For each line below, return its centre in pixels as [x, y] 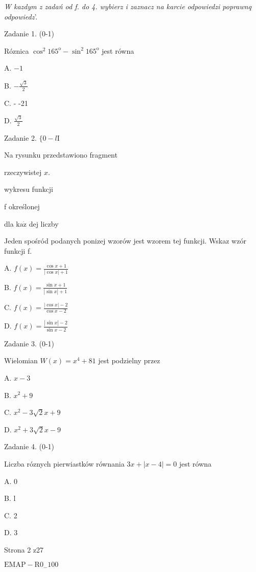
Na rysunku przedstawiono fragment [61, 155]
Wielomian [21, 360]
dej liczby [44, 223]
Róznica [17, 50]
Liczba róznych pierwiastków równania [64, 463]
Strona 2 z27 [24, 549]
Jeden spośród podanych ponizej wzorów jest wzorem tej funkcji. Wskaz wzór [125, 241]
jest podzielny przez [129, 360]
